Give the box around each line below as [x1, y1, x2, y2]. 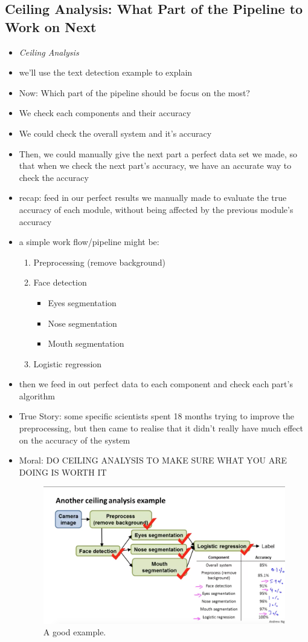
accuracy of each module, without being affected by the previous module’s [19, 203, 294, 215]
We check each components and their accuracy [19, 106, 191, 119]
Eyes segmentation [48, 296, 117, 309]
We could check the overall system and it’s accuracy [19, 126, 212, 139]
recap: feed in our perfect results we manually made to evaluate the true [19, 191, 287, 204]
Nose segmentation [48, 316, 117, 329]
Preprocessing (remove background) [33, 255, 165, 268]
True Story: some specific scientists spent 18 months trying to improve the [19, 410, 295, 422]
